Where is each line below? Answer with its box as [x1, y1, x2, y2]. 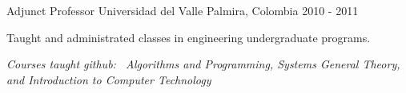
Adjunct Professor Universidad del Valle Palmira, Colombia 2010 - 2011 [6, 2, 359, 18]
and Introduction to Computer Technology [6, 71, 211, 87]
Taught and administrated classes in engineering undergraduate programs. [6, 29, 371, 45]
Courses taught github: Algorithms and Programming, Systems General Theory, [6, 56, 400, 72]
